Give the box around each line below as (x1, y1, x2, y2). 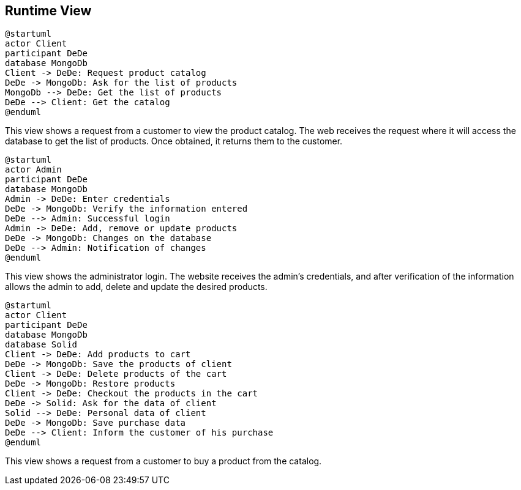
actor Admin (5, 165, 62, 175)
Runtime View (5, 3, 92, 18)
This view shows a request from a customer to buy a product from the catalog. (5, 456, 322, 467)
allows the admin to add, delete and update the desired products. (5, 281, 268, 292)
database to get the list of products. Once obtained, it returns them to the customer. (5, 136, 343, 147)
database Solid (5, 340, 78, 350)
